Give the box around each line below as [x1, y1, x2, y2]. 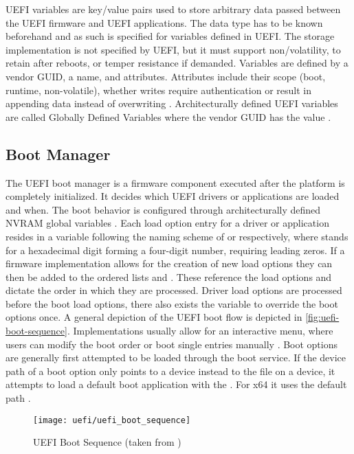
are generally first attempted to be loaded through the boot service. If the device [5, 350, 346, 365]
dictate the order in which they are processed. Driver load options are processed [5, 283, 342, 297]
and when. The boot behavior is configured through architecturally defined [5, 202, 321, 216]
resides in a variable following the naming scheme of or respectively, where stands [5, 229, 349, 243]
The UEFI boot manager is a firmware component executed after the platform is [5, 175, 345, 190]
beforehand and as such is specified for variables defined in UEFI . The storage [5, 29, 335, 43]
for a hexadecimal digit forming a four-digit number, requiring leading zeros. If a [5, 242, 345, 257]
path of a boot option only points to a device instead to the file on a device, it [5, 363, 335, 378]
